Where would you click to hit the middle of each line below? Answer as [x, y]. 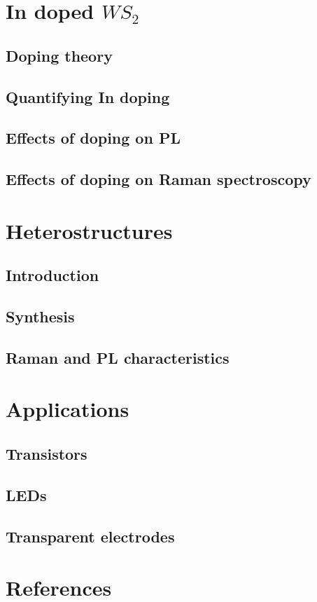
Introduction [52, 275]
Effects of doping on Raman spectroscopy [158, 179]
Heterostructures [89, 230]
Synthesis [40, 316]
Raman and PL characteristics [118, 357]
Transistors [47, 453]
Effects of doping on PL [93, 138]
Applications [68, 409]
